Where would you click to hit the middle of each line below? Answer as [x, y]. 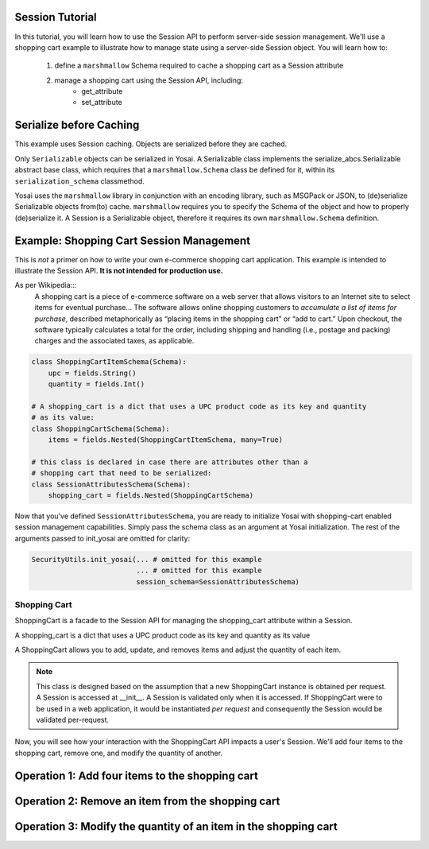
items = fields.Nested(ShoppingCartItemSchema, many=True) [166, 440]
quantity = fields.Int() [97, 384]
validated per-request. [73, 720]
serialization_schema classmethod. [79, 181]
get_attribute [102, 91]
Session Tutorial [56, 17]
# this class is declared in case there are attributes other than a [170, 462]
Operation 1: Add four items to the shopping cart [136, 775]
